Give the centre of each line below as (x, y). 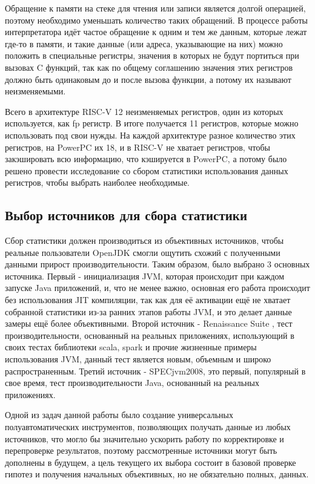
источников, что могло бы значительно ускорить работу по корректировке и (144, 438)
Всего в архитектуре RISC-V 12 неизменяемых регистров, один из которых (144, 111)
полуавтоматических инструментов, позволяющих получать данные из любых (148, 427)
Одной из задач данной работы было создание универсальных (119, 415)
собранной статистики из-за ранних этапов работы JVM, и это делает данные (148, 311)
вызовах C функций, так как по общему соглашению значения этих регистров (149, 67)
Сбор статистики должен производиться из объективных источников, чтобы (144, 240)
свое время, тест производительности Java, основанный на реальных (132, 383)
